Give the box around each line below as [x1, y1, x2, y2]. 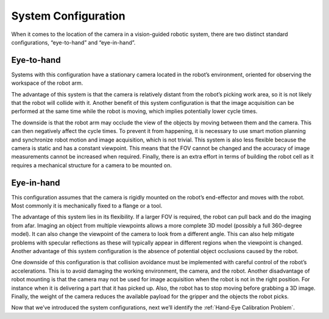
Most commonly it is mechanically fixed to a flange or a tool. [11, 202, 163, 210]
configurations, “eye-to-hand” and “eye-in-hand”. [11, 38, 136, 46]
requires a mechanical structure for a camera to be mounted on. [11, 162, 172, 169]
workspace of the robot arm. [11, 79, 83, 87]
